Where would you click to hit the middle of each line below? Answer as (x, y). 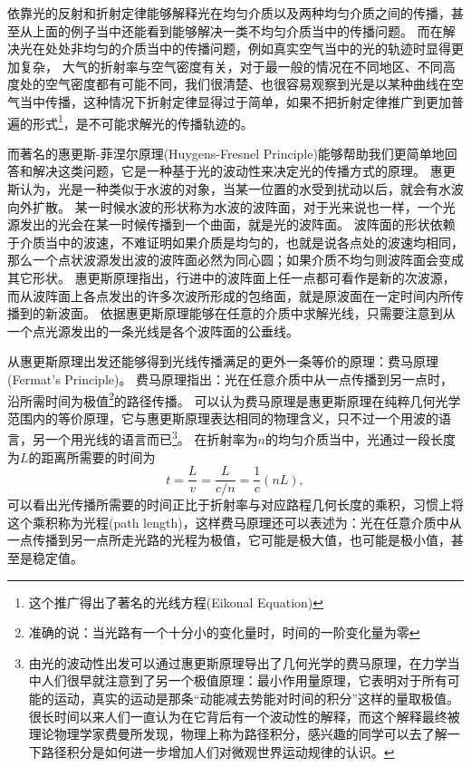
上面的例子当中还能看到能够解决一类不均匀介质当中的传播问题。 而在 (237, 30)
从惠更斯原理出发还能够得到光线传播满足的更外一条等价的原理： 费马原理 (223, 361)
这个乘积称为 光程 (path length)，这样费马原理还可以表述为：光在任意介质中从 (235, 522)
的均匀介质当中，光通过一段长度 (360, 439)
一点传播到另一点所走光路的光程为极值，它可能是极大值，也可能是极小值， (229, 540)
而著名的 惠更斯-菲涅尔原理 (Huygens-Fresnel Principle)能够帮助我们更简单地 (226, 153)
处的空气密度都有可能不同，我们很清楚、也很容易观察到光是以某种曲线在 (235, 84)
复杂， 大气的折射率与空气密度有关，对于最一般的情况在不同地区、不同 (231, 66)
